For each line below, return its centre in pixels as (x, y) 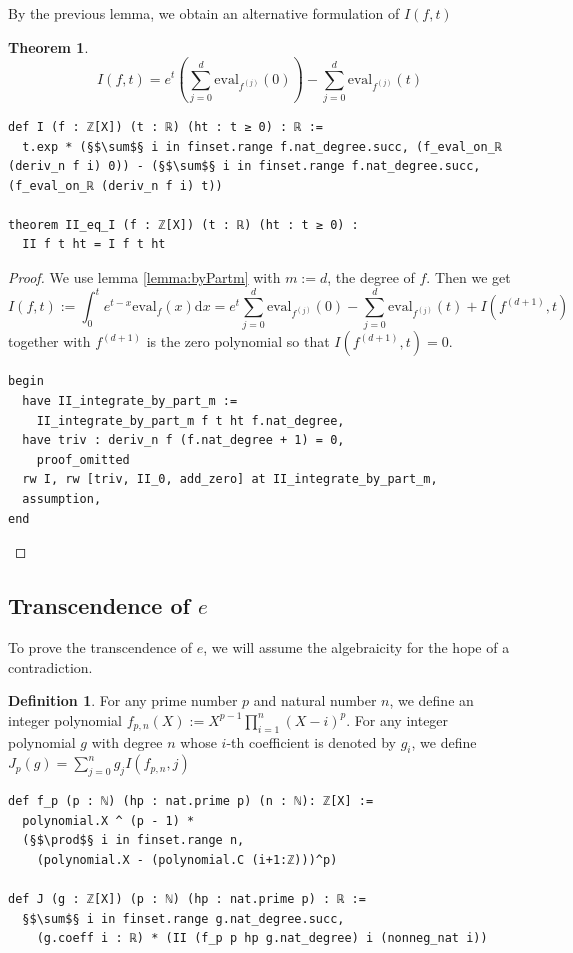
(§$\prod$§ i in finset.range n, (133, 840)
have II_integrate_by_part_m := (130, 401)
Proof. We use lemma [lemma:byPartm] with (144, 277)
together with (49, 341)
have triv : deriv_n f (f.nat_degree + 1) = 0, (183, 440)
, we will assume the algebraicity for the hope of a (356, 647)
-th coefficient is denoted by (311, 741)
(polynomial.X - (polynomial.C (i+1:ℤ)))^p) (187, 859)
